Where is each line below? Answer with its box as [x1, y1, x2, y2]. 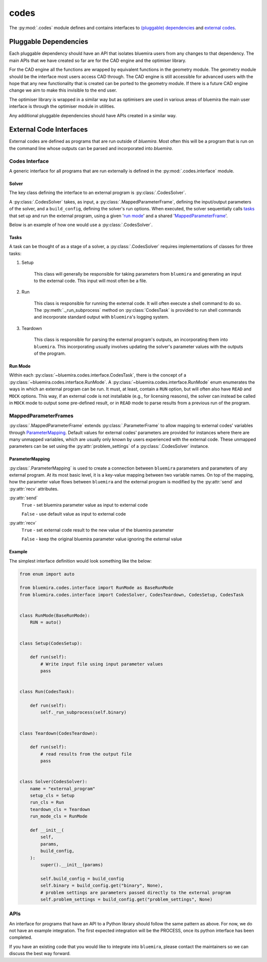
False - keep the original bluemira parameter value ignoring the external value [21, 536, 182, 542]
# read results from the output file [40, 751, 132, 757]
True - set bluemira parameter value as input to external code [21, 502, 148, 508]
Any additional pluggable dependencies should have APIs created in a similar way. [9, 112, 177, 118]
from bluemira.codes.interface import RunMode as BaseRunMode [19, 585, 174, 591]
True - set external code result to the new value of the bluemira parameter [21, 527, 174, 533]
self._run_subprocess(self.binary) [40, 710, 127, 715]
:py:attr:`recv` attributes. [9, 485, 59, 492]
